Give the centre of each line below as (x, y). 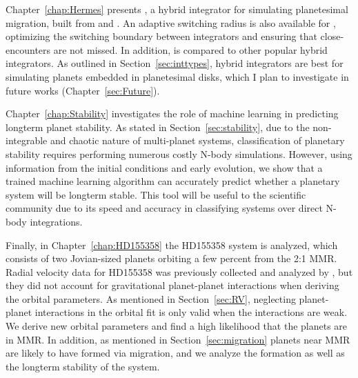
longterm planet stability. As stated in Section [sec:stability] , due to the (158, 127)
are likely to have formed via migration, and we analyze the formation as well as (175, 353)
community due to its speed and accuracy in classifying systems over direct (164, 208)
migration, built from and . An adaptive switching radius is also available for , (171, 22)
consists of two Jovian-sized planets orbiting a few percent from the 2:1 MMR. (171, 258)
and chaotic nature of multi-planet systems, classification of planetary (197, 140)
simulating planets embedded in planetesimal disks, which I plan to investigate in (177, 76)
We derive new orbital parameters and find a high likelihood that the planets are (177, 326)
